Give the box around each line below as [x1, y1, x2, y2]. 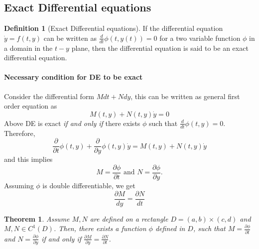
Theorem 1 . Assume [4, 213, 70, 224]
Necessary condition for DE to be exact [4, 72, 143, 82]
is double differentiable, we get [42, 180, 135, 190]
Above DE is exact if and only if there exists [4, 118, 140, 128]
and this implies [4, 154, 53, 164]
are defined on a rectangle [90, 213, 168, 224]
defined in [155, 223, 185, 234]
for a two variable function [159, 32, 241, 43]
